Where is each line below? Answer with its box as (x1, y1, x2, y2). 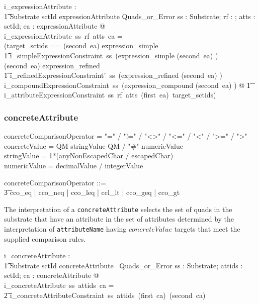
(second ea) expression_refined (4, 60, 100, 70)
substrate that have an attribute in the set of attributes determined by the (4, 214, 234, 224)
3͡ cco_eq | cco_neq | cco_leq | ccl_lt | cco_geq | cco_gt (4, 187, 180, 197)
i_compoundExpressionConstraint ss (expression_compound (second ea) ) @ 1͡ (4, 79, 250, 90)
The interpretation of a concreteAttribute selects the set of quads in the (4, 204, 232, 214)
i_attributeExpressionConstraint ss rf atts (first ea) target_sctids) (4, 89, 216, 100)
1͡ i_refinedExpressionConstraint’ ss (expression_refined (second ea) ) (4, 70, 222, 80)
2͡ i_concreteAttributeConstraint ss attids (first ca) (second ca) (4, 289, 206, 300)
